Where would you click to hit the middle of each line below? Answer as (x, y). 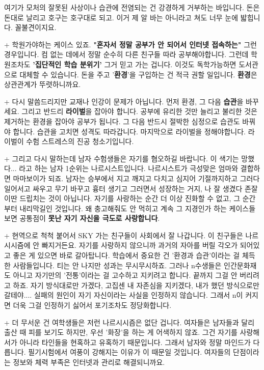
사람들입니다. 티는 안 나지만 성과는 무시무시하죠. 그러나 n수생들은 (117, 265)
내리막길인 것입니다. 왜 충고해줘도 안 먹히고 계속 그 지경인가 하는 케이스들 (138, 208)
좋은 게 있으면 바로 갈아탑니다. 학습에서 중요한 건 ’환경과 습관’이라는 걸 (126, 255)
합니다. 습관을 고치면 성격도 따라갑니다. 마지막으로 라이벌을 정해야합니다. (129, 131)
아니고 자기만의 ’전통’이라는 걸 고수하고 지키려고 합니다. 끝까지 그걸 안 (125, 275)
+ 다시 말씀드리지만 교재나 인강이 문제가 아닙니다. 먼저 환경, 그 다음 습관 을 (124, 101)
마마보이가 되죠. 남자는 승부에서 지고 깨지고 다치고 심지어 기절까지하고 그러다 (136, 178)
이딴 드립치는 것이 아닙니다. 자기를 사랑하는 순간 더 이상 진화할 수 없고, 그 (122, 198)
